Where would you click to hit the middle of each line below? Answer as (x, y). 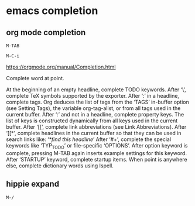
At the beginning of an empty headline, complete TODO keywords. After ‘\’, (96, 90)
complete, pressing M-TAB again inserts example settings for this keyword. (97, 153)
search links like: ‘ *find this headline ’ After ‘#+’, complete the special (89, 139)
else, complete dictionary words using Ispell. (60, 166)
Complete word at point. (35, 78)
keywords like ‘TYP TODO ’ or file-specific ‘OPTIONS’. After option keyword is (97, 146)
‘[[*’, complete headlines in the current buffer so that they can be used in (94, 133)
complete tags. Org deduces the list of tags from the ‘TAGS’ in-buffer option (97, 102)
